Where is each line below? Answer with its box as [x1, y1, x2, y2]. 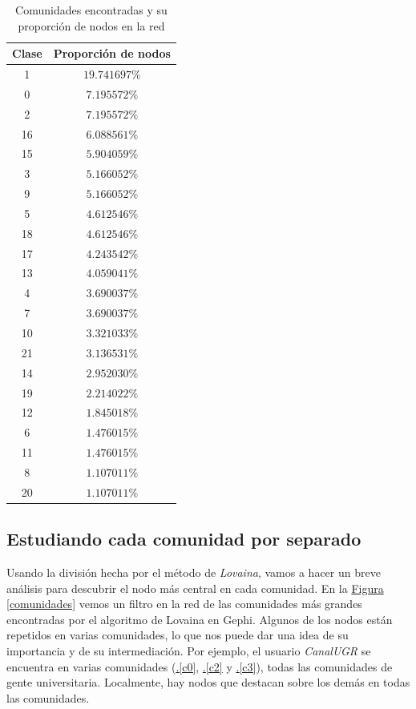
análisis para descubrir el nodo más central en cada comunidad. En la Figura [6, 579, 384, 596]
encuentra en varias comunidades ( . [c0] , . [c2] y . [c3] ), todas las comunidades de [6, 658, 393, 675]
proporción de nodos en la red [18, 17, 165, 34]
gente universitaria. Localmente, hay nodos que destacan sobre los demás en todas [6, 674, 410, 691]
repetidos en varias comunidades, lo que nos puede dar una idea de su [6, 626, 349, 643]
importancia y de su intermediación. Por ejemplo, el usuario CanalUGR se [6, 643, 371, 659]
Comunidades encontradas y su [15, 2, 168, 18]
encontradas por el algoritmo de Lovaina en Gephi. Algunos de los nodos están [6, 610, 393, 627]
